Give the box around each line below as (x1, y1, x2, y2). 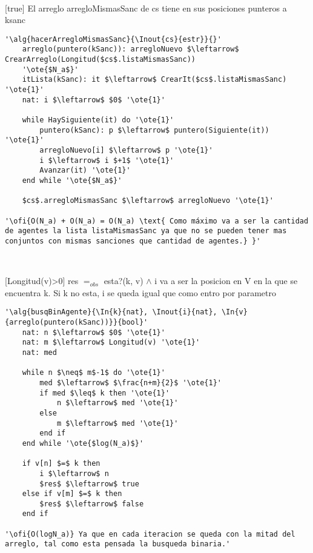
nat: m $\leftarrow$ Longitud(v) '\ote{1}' (22, 338, 200, 347)
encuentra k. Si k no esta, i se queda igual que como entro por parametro (5, 286, 276, 299)
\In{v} (221, 308, 248, 317)
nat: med (22, 348, 57, 357)
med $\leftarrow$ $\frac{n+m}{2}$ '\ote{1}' (39, 378, 222, 387)
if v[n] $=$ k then (22, 459, 100, 468)
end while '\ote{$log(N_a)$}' (22, 439, 144, 448)
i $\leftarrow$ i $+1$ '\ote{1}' (39, 156, 174, 165)
